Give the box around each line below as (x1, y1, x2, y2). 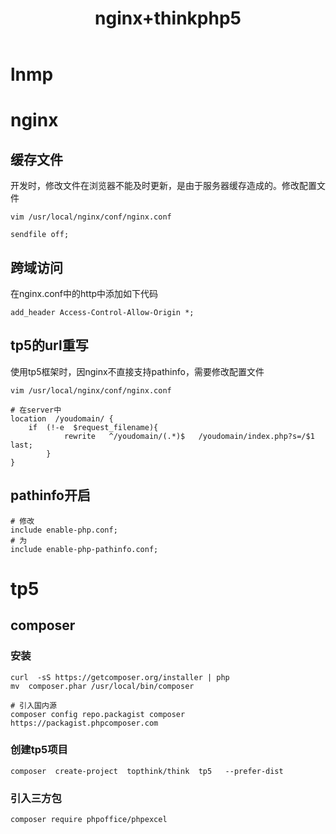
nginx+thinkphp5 (94, 7, 242, 30)
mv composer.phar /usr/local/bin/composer (10, 681, 195, 691)
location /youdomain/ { (10, 413, 114, 424)
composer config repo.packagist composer (10, 709, 186, 719)
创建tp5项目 (10, 743, 68, 757)
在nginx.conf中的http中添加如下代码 (10, 288, 159, 299)
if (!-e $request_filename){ (28, 422, 159, 432)
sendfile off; (10, 230, 70, 240)
